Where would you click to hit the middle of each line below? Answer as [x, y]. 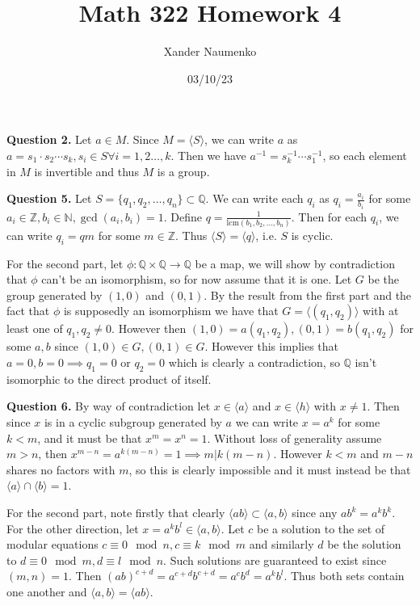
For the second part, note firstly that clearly [116, 512]
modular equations [52, 544]
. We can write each [254, 198]
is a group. [183, 171]
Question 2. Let [49, 139]
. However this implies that [271, 346]
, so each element [365, 155]
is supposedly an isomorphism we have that [171, 311]
